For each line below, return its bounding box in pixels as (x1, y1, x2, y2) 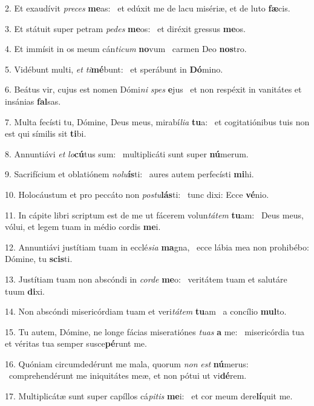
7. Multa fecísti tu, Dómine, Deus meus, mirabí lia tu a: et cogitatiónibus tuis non (5, 115, 310, 128)
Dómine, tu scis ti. (5, 252, 73, 265)
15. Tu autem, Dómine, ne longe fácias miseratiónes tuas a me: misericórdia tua (5, 325, 305, 338)
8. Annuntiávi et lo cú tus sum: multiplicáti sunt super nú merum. (5, 147, 249, 160)
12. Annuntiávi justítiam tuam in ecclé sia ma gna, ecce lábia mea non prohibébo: (5, 240, 309, 253)
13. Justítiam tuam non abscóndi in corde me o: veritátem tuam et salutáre (5, 272, 287, 285)
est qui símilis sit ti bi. (5, 127, 87, 140)
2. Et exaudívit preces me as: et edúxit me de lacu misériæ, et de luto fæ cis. (5, 2, 290, 14)
